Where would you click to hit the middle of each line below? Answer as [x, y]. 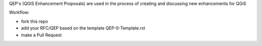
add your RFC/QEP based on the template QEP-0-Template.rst [83, 28]
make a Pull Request [41, 35]
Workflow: [19, 13]
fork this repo [35, 21]
